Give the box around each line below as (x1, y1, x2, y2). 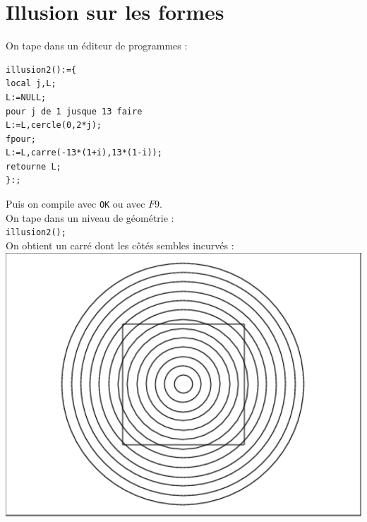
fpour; (6, 134, 36, 144)
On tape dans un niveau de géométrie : (6, 210, 174, 225)
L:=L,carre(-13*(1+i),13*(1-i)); (6, 148, 162, 158)
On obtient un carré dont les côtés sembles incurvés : (6, 237, 234, 252)
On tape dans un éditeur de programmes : (6, 38, 188, 53)
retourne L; (6, 161, 61, 172)
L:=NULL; (6, 92, 47, 102)
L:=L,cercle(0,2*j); (6, 120, 102, 131)
